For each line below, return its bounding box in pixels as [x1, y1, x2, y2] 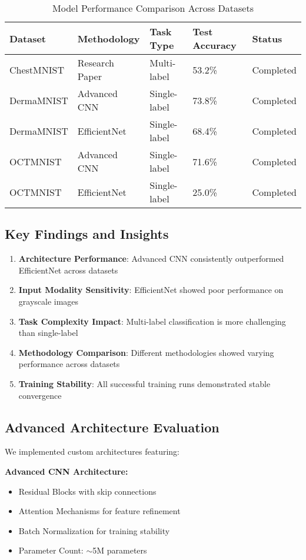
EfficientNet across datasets [18, 264, 118, 276]
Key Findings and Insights [5, 225, 169, 243]
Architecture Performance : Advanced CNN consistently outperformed [18, 252, 284, 265]
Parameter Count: [18, 544, 84, 556]
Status [252, 31, 282, 45]
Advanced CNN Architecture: [5, 465, 128, 477]
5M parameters [92, 544, 147, 556]
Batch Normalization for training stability [18, 524, 170, 536]
